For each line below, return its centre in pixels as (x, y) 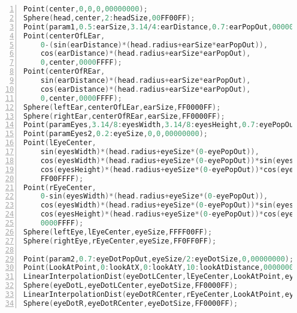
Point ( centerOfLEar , (64, 36)
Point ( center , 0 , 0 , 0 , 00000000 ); (86, 9)
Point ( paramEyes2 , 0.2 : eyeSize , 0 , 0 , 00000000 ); (116, 134)
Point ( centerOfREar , (64, 72)
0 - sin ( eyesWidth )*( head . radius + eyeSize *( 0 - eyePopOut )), (154, 196)
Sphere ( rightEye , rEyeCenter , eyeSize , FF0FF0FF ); (120, 241)
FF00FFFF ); (62, 178)
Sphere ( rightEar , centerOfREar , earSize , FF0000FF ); (124, 116)
